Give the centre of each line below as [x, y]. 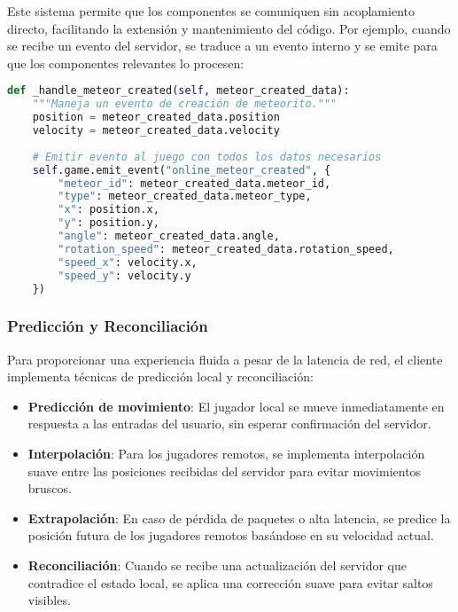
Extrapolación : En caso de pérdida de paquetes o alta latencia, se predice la [239, 518]
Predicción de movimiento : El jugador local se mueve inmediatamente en [236, 406]
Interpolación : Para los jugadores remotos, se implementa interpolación [226, 453]
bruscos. [50, 488]
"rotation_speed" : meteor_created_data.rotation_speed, [226, 249]
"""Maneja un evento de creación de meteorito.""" [185, 104]
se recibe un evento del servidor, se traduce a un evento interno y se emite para [222, 46]
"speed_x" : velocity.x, [128, 262]
